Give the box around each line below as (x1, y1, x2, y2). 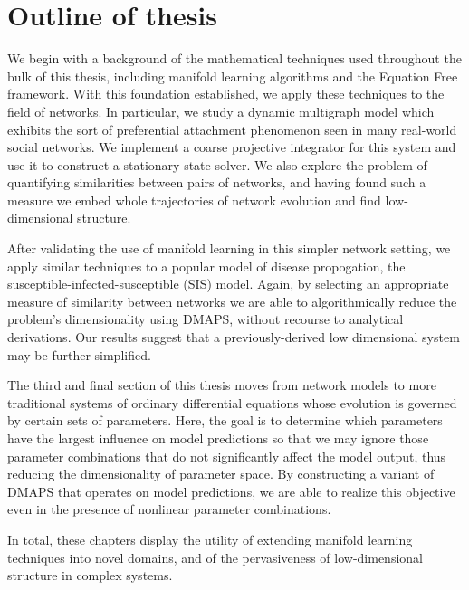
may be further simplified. (7, 345, 151, 364)
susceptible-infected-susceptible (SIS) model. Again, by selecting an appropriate (7, 274, 449, 293)
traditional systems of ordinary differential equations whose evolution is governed (7, 393, 457, 412)
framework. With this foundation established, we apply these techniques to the (7, 84, 445, 103)
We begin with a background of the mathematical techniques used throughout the (7, 49, 462, 68)
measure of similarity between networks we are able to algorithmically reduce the (7, 291, 457, 310)
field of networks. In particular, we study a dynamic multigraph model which (7, 101, 435, 120)
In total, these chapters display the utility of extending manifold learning (7, 529, 413, 548)
